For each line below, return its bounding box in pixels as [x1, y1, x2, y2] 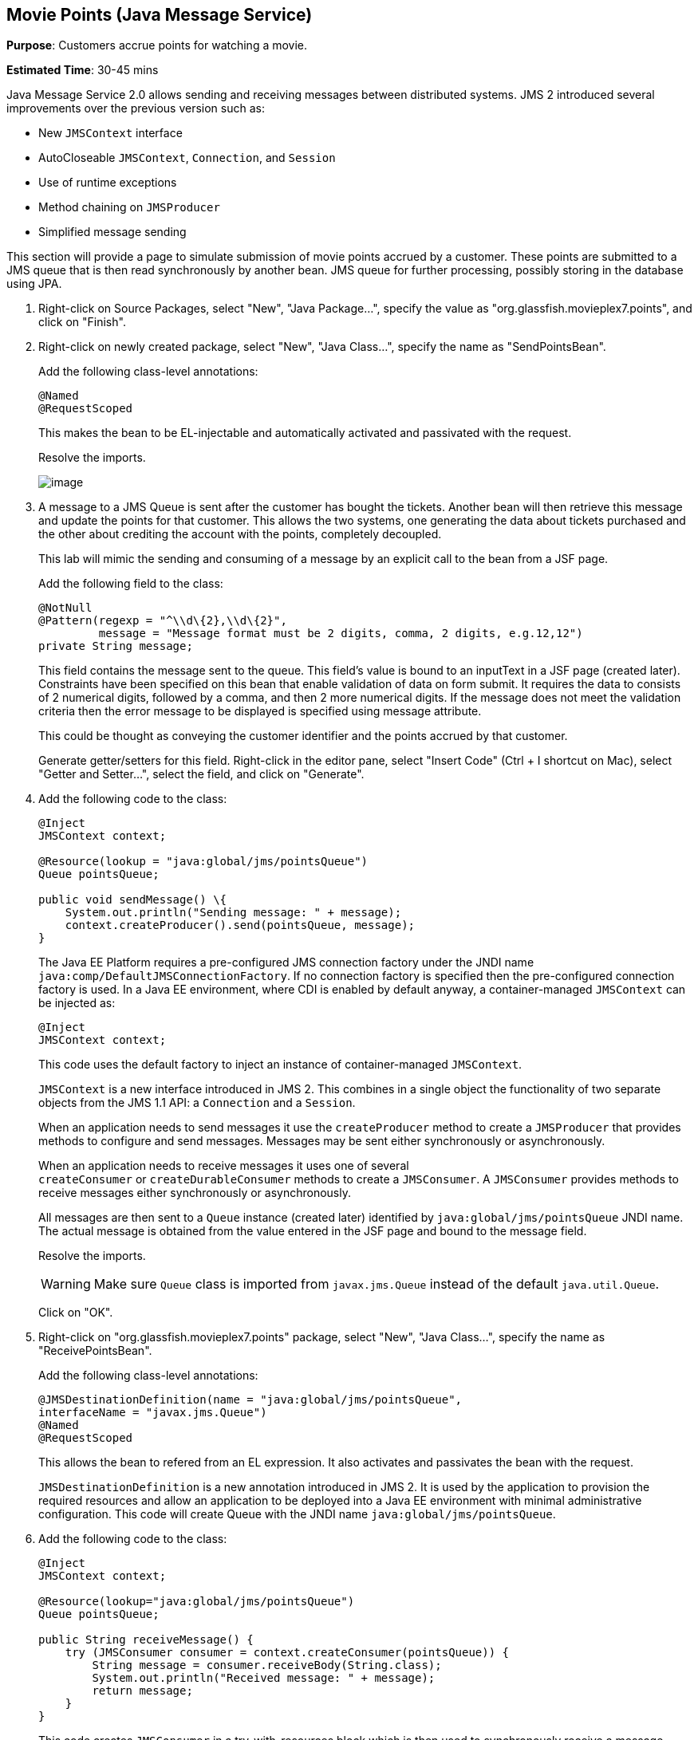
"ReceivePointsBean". [38, 1344, 152, 1358]
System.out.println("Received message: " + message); [92, 1671, 436, 1685]
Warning [41, 1276, 91, 1293]
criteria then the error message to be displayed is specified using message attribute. [38, 704, 482, 718]
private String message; [38, 640, 193, 653]
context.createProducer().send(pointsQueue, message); [65, 919, 416, 932]
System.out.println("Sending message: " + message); [65, 906, 402, 919]
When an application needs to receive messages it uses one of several [38, 1159, 409, 1173]
